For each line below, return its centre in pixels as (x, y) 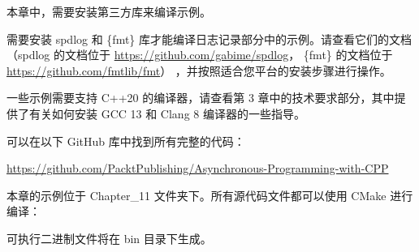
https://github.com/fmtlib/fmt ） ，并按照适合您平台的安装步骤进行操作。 (199, 70)
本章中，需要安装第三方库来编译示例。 (109, 11)
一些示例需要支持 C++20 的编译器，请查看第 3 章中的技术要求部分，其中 (201, 98)
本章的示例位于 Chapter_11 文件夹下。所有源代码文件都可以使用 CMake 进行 (210, 195)
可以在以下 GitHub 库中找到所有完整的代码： (126, 141)
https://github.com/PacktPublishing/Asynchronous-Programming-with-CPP (198, 168)
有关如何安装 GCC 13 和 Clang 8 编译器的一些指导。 (167, 113)
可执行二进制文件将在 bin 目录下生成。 (109, 238)
